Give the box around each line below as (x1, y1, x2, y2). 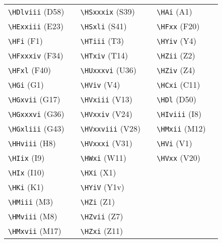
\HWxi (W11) (80, 152, 126, 163)
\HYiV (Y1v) (80, 181, 124, 193)
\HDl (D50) (157, 93, 197, 105)
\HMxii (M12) (157, 123, 206, 134)
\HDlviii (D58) (8, 6, 64, 17)
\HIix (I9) (8, 152, 45, 163)
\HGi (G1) (8, 79, 44, 90)
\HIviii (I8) (157, 108, 202, 119)
